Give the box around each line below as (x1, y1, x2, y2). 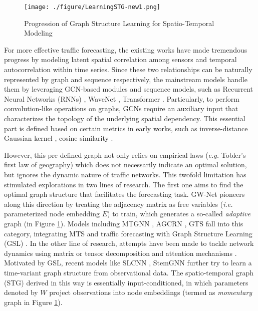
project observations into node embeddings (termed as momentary (49, 287, 252, 297)
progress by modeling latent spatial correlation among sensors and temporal (4, 54, 237, 65)
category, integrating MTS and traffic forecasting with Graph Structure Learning (4, 228, 252, 238)
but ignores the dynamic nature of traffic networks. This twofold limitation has (4, 169, 246, 179)
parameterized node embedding (4, 208, 100, 219)
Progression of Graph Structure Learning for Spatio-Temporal (24, 18, 214, 28)
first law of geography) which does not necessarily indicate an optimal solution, (4, 159, 247, 170)
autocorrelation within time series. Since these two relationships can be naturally (4, 64, 252, 75)
